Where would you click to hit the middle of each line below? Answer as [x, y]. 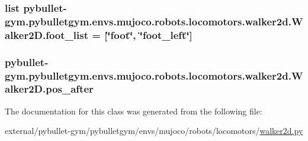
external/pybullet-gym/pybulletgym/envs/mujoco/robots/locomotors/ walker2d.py [154, 131]
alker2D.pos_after [49, 89]
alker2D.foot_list [46, 35]
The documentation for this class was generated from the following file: [134, 111]
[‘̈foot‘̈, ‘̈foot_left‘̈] [148, 35]
